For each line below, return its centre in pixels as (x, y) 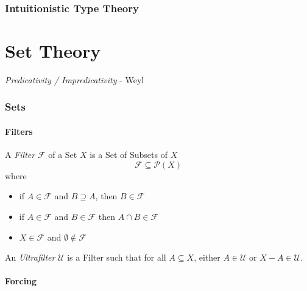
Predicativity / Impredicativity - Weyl (75, 79)
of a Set (63, 155)
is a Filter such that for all (117, 257)
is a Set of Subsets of (129, 155)
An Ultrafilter (30, 257)
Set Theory (53, 51)
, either (207, 257)
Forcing (21, 281)
